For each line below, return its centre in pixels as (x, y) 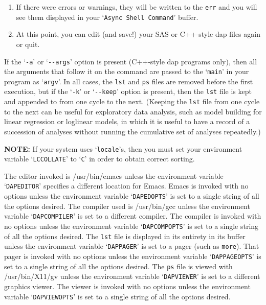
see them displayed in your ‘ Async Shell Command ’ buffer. (107, 17)
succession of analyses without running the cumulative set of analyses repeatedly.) (132, 131)
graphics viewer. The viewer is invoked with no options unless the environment (127, 286)
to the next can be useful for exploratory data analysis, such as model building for (133, 111)
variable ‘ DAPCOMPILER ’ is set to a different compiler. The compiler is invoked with (133, 216)
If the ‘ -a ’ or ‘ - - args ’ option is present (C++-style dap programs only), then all (131, 61)
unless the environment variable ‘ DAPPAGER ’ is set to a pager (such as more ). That (132, 246)
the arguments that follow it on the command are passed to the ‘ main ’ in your (127, 71)
